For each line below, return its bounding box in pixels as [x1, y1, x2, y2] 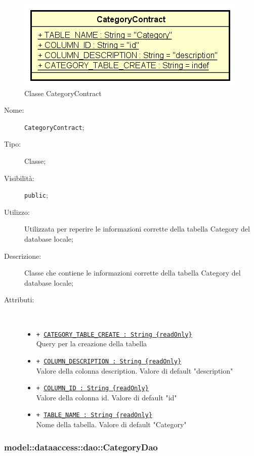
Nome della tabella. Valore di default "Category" [36, 419, 187, 430]
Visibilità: [4, 172, 34, 183]
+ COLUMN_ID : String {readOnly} [36, 385, 149, 392]
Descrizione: [4, 250, 41, 261]
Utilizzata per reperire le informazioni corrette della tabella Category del [24, 223, 250, 234]
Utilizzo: [4, 206, 30, 217]
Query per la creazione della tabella [36, 338, 147, 349]
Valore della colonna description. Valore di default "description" [36, 365, 233, 376]
